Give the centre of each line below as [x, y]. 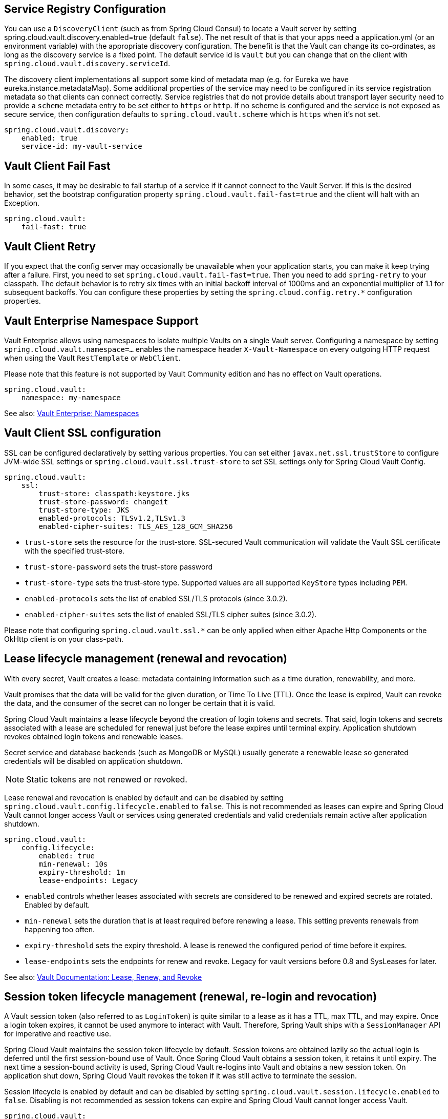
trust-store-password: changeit [103, 502]
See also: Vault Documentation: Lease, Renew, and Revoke [103, 977]
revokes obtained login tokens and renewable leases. [94, 736]
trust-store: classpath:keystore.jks [114, 493]
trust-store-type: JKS [84, 510]
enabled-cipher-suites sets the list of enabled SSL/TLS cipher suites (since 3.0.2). [171, 614]
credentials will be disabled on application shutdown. [93, 761]
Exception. [22, 203]
